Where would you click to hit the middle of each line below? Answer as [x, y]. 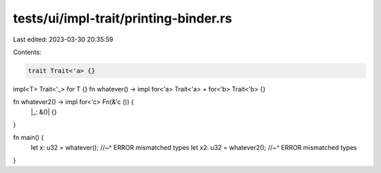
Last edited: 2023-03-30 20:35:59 [63, 39]
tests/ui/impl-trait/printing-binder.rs [122, 18]
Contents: [27, 52]
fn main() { [29, 138]
